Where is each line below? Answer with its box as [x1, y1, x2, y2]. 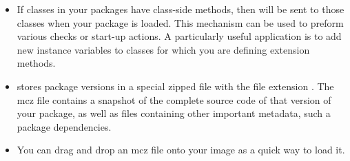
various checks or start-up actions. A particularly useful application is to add [17, 29, 342, 43]
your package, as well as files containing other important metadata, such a [17, 106, 331, 120]
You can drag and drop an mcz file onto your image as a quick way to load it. [17, 142, 345, 157]
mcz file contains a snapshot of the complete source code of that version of [17, 92, 331, 107]
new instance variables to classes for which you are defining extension [17, 42, 310, 56]
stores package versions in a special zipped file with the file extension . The [17, 78, 334, 93]
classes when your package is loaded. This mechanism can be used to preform [17, 15, 344, 30]
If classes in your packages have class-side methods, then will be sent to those [17, 2, 344, 16]
